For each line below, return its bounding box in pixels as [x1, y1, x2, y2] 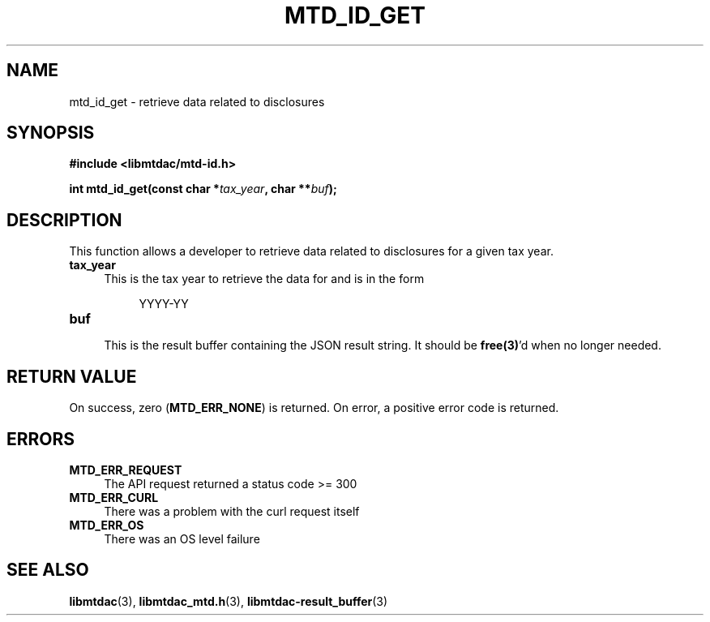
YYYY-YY [139, 297, 189, 311]
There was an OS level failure [104, 531, 260, 546]
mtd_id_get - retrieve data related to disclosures [69, 94, 325, 109]
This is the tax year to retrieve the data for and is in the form [104, 272, 425, 286]
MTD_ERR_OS [69, 517, 144, 532]
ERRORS [6, 428, 75, 449]
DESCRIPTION [6, 209, 122, 230]
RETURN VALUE [6, 366, 137, 387]
